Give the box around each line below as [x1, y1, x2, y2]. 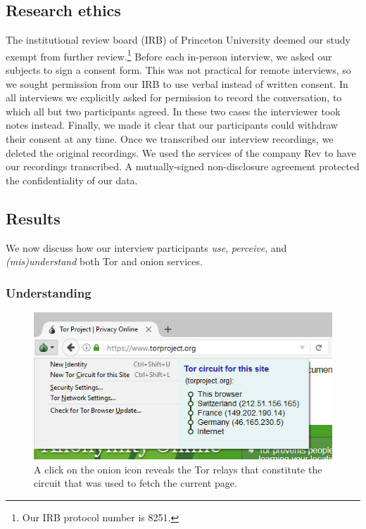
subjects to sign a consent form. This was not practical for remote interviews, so [6, 63, 351, 77]
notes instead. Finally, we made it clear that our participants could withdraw [6, 117, 338, 132]
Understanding [6, 283, 91, 301]
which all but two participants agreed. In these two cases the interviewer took [6, 103, 341, 118]
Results [6, 207, 61, 229]
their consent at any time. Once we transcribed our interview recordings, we [6, 132, 334, 146]
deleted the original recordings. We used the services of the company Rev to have [6, 145, 356, 160]
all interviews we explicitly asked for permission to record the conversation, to [6, 90, 342, 105]
